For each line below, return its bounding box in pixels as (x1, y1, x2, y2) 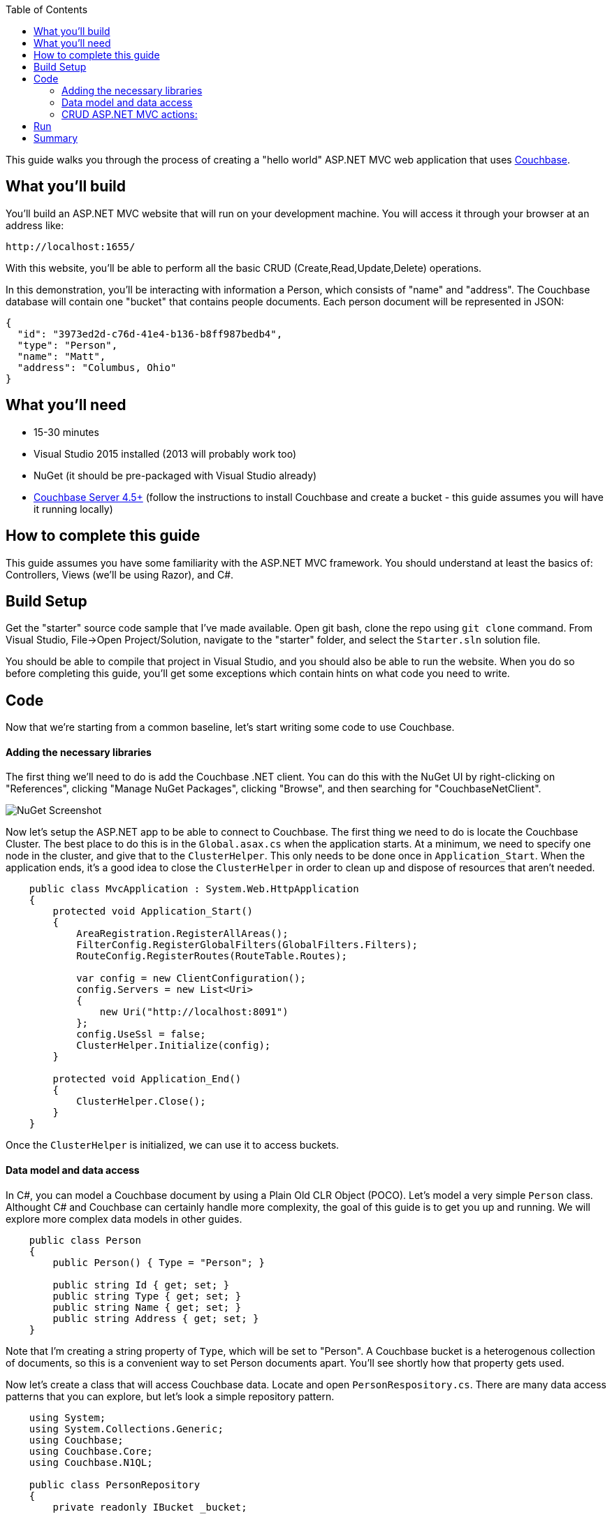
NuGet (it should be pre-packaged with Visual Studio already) (34, 469, 317, 481)
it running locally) (34, 502, 113, 515)
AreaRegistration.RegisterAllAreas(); (76, 928, 289, 940)
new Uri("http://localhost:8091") (99, 1006, 289, 1018)
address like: (6, 219, 64, 231)
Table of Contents (6, 3, 88, 15)
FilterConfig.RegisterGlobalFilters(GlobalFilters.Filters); (76, 939, 418, 951)
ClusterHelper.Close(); (76, 1096, 206, 1107)
